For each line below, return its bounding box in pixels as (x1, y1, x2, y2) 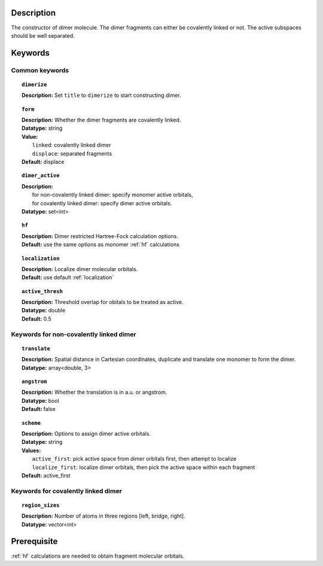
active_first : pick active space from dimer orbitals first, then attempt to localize (32, 455, 237, 462)
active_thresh (22, 288, 63, 294)
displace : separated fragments (32, 150, 112, 157)
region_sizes (22, 501, 60, 509)
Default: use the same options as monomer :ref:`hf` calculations (22, 241, 179, 248)
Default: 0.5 (22, 315, 51, 322)
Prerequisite (11, 536, 58, 547)
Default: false (22, 406, 56, 413)
